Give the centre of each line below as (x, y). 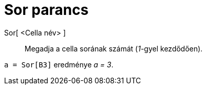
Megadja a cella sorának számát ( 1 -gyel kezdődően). (114, 48)
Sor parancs (46, 10)
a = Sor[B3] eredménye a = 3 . (59, 64)
